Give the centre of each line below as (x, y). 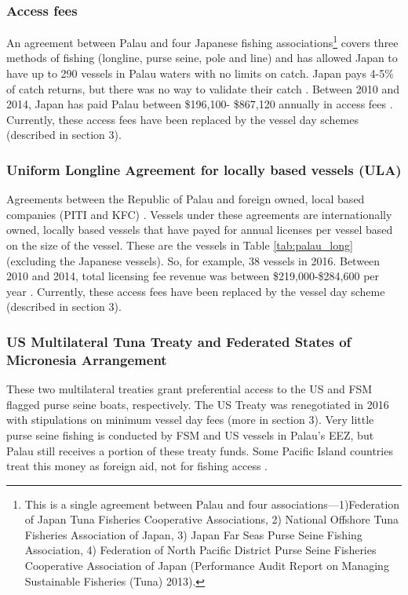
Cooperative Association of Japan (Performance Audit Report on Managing (207, 566)
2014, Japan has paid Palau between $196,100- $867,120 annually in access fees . (200, 104)
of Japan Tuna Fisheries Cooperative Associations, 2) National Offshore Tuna (212, 519)
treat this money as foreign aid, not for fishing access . (137, 466)
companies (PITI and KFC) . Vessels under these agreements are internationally (199, 214)
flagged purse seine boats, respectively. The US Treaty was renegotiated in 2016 (198, 404)
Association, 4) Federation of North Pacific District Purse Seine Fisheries (200, 550)
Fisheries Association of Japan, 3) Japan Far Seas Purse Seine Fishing (193, 534)
